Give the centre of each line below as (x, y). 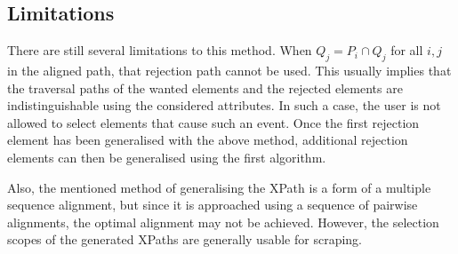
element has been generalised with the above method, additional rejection (208, 140)
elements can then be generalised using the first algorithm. (167, 157)
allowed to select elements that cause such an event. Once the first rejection (213, 122)
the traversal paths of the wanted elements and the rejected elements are (205, 87)
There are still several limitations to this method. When (160, 50)
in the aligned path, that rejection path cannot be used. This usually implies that (229, 70)
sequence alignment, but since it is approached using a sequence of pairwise (213, 205)
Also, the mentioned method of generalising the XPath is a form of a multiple (219, 187)
